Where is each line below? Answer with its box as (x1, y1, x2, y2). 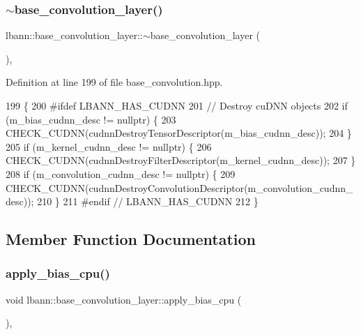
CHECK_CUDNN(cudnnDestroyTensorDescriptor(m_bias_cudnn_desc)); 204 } (6, 126, 352, 140)
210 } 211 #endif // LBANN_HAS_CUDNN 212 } (37, 194, 259, 209)
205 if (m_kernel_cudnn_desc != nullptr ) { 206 (6, 139, 212, 154)
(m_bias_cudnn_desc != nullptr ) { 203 (6, 112, 176, 126)
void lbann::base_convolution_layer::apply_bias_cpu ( (6, 292, 242, 306)
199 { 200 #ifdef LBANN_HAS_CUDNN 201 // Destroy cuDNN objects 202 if (6, 98, 348, 112)
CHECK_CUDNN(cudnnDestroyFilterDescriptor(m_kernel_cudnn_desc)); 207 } (6, 153, 356, 167)
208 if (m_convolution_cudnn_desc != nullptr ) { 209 (6, 166, 236, 181)
